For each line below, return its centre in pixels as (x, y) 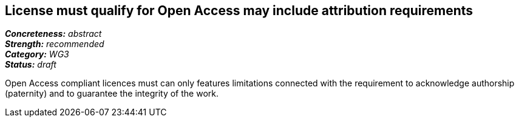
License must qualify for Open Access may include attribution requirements (239, 11)
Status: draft (31, 65)
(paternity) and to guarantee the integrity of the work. (112, 94)
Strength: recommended (55, 44)
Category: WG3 (37, 54)
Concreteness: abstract (53, 34)
